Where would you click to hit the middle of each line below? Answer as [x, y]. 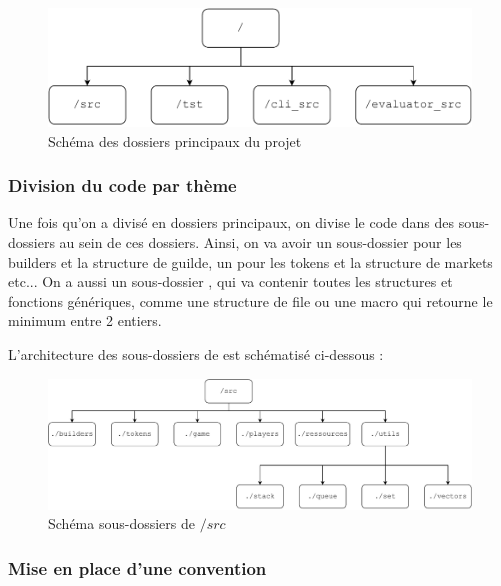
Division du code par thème [122, 185]
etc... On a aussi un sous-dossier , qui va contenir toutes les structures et [230, 281]
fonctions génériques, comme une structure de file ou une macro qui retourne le [250, 300]
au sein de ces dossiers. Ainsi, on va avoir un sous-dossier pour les [260, 242]
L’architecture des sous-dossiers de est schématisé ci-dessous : [196, 353]
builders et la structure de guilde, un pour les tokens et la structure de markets [250, 261]
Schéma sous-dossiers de [121, 523]
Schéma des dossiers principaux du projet [175, 140]
